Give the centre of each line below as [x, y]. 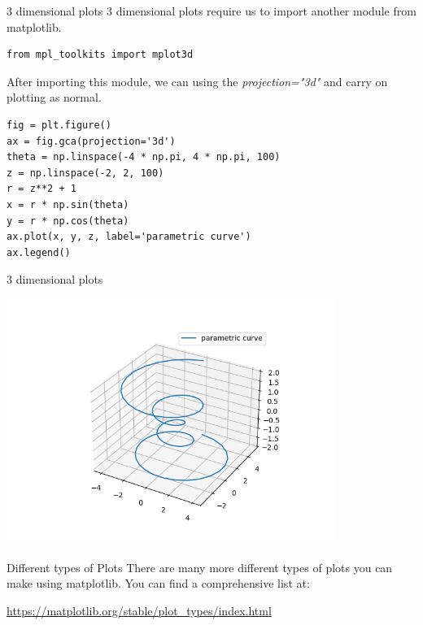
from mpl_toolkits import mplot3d [100, 55]
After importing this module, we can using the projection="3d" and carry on [197, 81]
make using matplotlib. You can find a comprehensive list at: [158, 583]
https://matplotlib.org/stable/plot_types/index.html [139, 611]
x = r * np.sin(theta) [68, 204]
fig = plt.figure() [59, 125]
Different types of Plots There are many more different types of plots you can [200, 567]
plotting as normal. [54, 97]
